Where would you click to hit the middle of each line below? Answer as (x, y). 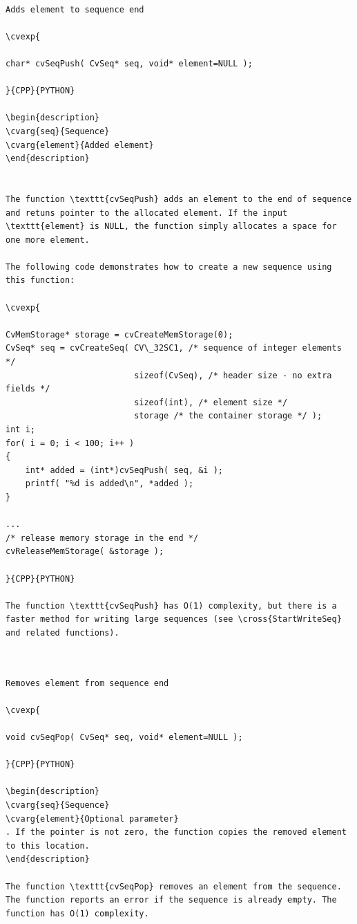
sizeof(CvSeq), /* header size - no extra (233, 375)
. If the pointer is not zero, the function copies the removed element (176, 832)
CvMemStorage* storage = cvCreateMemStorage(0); (119, 334)
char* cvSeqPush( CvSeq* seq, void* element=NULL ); (129, 63)
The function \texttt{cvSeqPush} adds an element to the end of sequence (179, 199)
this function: (40, 280)
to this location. (48, 846)
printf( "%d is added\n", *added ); (109, 484)
